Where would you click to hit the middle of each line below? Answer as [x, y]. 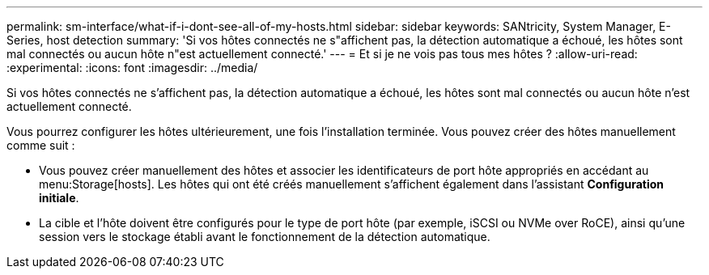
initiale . [59, 198]
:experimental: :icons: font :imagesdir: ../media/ [132, 68]
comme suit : [41, 145]
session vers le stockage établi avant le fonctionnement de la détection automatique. [265, 237]
